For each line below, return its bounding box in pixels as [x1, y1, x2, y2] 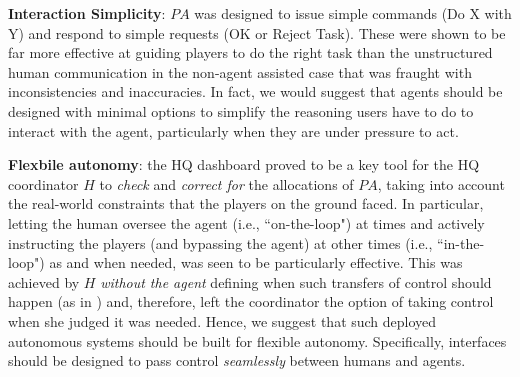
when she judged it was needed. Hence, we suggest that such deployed [8, 310, 437, 331]
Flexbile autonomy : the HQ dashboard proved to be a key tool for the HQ [8, 154, 480, 175]
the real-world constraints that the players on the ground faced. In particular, [8, 193, 484, 214]
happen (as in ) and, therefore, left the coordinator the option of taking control [8, 291, 494, 312]
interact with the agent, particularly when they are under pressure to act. [8, 120, 459, 141]
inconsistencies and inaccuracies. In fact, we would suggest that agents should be [8, 81, 503, 102]
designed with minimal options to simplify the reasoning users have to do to [8, 100, 474, 121]
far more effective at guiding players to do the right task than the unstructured [8, 42, 493, 63]
